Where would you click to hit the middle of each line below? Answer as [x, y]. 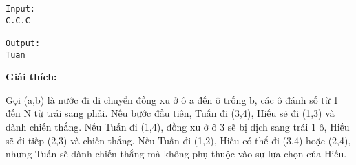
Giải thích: [31, 77]
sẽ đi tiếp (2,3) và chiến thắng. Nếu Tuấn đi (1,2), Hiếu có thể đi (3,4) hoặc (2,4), [178, 140]
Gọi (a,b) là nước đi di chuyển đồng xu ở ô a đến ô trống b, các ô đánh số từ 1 [172, 99]
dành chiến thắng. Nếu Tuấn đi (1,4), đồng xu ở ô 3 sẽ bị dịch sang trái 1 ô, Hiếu [178, 127]
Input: [20, 9]
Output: [23, 43]
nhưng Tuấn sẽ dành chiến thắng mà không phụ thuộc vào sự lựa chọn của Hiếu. [176, 154]
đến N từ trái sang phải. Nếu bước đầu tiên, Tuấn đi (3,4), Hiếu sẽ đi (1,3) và [170, 113]
